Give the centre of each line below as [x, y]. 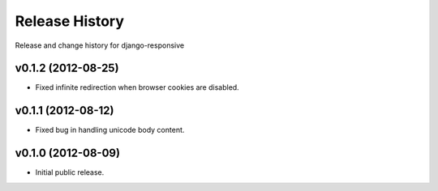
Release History [70, 21]
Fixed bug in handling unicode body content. [110, 130]
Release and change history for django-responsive [100, 45]
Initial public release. [70, 172]
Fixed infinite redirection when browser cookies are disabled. [137, 87]
